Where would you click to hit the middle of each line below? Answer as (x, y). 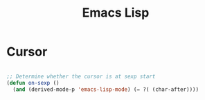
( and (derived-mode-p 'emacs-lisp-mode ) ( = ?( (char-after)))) (106, 89)
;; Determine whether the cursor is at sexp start (81, 76)
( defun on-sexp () (33, 83)
